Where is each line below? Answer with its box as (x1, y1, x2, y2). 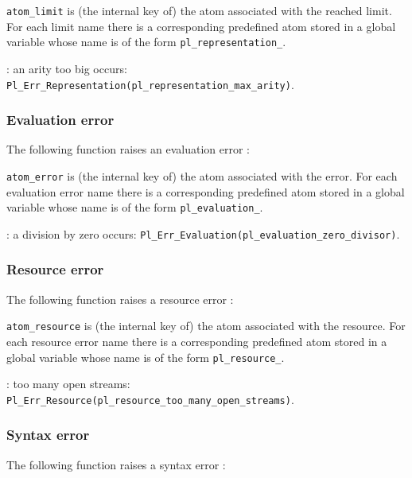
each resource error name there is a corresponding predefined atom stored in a (6, 333, 387, 349)
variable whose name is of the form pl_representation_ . (6, 33, 286, 50)
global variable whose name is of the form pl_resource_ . (6, 348, 285, 365)
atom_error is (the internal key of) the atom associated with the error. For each (6, 167, 398, 184)
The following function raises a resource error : (6, 290, 234, 307)
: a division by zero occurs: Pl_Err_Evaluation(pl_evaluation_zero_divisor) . (6, 225, 400, 242)
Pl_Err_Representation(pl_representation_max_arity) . (6, 76, 294, 92)
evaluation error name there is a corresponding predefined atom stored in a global (6, 183, 405, 200)
